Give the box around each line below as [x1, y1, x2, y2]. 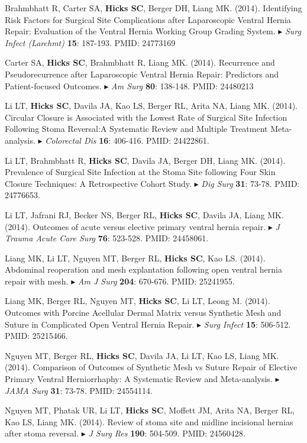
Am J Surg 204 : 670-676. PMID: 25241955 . [77, 274, 235, 287]
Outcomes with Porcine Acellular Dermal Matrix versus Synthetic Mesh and [5, 306, 282, 319]
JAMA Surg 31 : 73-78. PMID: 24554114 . [5, 384, 153, 396]
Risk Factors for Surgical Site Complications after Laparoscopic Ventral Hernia [5, 13, 291, 25]
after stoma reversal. [5, 427, 79, 439]
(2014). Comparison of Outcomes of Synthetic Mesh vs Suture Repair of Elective [5, 361, 298, 373]
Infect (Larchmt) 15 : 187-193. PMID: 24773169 [5, 36, 176, 48]
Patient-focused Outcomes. [5, 79, 102, 92]
